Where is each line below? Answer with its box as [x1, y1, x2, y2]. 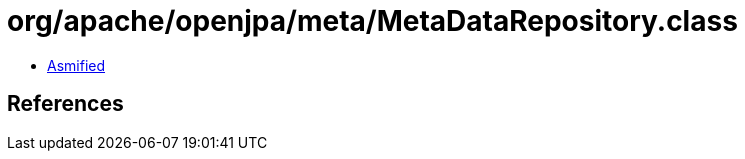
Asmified [47, 56, 106, 74]
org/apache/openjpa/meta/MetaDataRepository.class [7, 4, 738, 38]
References [7, 91, 124, 117]
